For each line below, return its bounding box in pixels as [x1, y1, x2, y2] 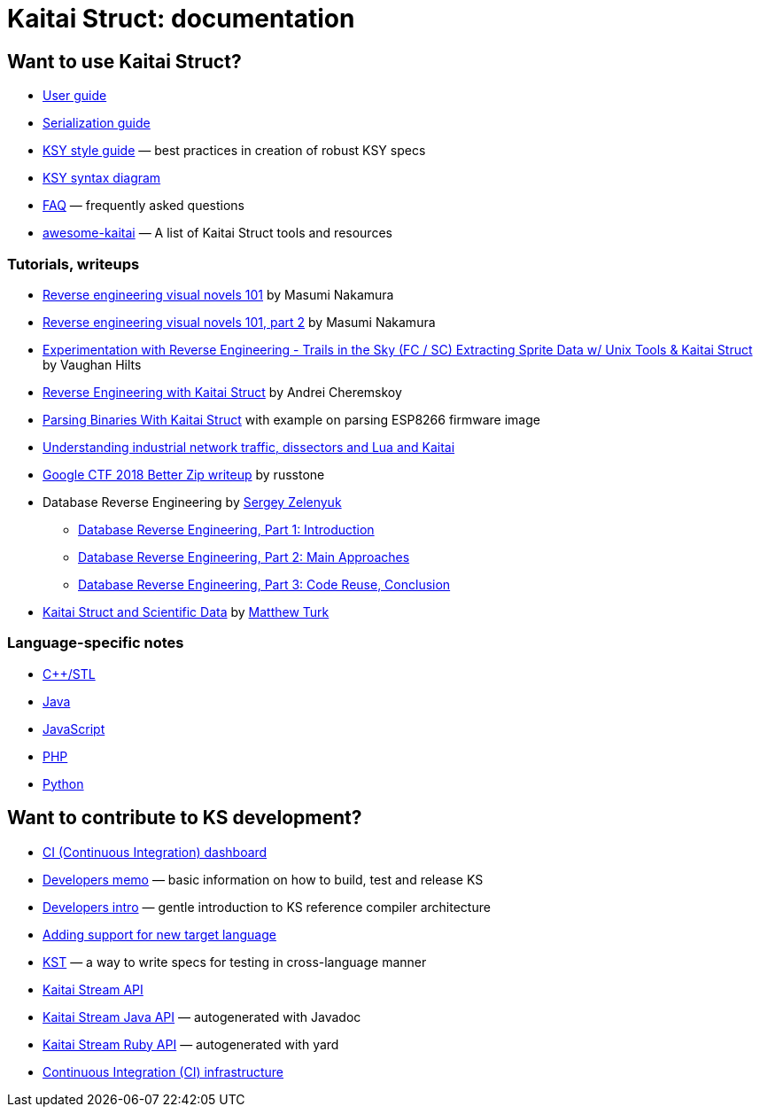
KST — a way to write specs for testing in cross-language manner [43, 954, 427, 970]
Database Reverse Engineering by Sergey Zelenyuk [43, 494, 342, 510]
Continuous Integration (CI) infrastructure [43, 1063, 284, 1079]
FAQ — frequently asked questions [43, 198, 244, 214]
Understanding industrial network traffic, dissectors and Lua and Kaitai [43, 439, 455, 455]
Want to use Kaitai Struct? [7, 50, 242, 73]
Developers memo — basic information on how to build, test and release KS [43, 871, 484, 887]
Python [43, 775, 84, 791]
